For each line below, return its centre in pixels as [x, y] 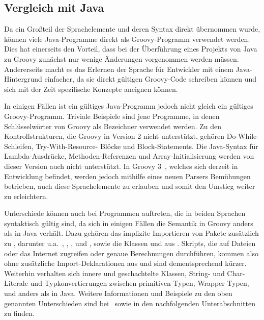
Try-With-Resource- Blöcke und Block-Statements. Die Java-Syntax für [147, 146]
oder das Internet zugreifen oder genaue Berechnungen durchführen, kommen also [131, 253]
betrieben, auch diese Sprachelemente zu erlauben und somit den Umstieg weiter [130, 186]
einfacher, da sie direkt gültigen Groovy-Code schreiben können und [150, 79]
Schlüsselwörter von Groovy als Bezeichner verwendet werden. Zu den [113, 126]
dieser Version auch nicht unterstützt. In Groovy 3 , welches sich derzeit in [121, 166]
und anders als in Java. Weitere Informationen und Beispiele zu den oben [118, 293]
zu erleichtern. [26, 196]
